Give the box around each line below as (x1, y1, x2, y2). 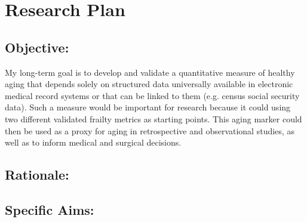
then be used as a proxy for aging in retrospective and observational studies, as (5, 124, 294, 137)
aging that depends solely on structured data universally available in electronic (5, 78, 293, 90)
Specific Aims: (5, 200, 94, 218)
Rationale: (5, 165, 69, 184)
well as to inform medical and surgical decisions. (5, 136, 182, 149)
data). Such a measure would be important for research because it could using (5, 101, 291, 113)
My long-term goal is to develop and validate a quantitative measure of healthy (5, 66, 295, 78)
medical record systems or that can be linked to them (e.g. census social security (5, 89, 300, 101)
